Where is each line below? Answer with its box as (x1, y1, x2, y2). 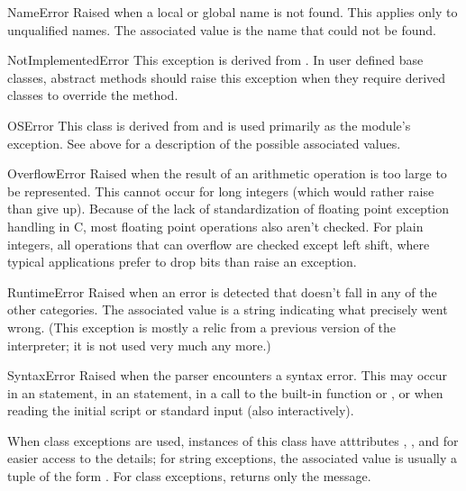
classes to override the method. (7, 86, 178, 105)
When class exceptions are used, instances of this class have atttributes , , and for (7, 431, 459, 450)
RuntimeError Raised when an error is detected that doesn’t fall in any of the (7, 282, 437, 301)
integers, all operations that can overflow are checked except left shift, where (7, 234, 430, 253)
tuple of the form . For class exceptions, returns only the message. (7, 467, 371, 486)
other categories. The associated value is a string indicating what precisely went (7, 300, 448, 319)
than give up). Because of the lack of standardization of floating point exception (7, 199, 450, 218)
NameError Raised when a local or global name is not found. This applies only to (7, 3, 458, 21)
